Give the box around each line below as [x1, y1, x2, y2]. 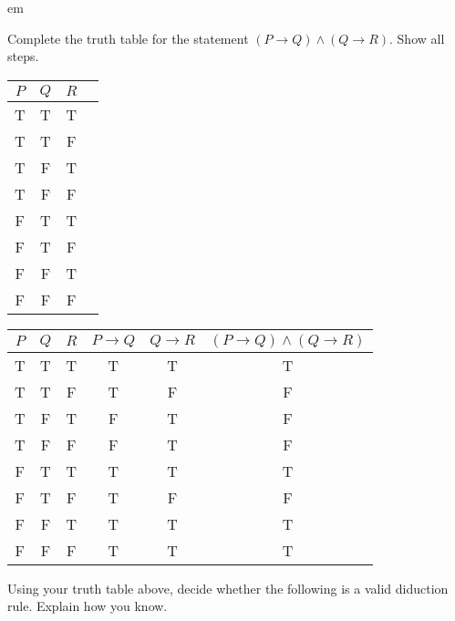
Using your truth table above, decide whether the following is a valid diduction [7, 578, 449, 597]
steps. [7, 47, 39, 66]
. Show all [389, 28, 445, 47]
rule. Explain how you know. [7, 596, 168, 616]
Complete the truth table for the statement [7, 28, 249, 47]
